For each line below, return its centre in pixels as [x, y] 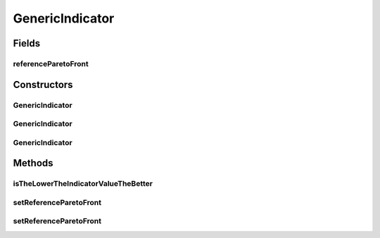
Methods [33, 163]
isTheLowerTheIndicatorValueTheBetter [83, 184]
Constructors [43, 84]
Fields [27, 43]
